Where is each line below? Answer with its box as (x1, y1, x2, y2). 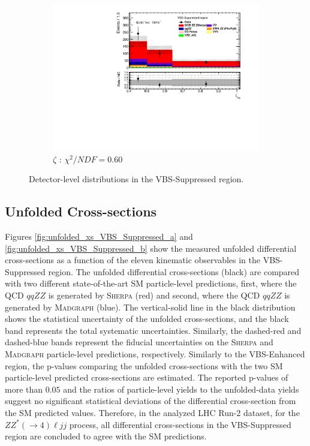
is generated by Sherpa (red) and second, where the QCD (48, 289, 260, 302)
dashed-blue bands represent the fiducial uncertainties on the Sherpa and (5, 336, 273, 348)
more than (5, 382, 43, 395)
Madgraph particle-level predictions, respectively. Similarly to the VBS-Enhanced (5, 348, 305, 360)
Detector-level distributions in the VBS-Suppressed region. (29, 173, 244, 185)
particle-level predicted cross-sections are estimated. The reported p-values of (5, 371, 288, 384)
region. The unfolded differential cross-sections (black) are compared (48, 265, 300, 278)
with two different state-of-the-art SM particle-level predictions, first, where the (5, 277, 297, 290)
